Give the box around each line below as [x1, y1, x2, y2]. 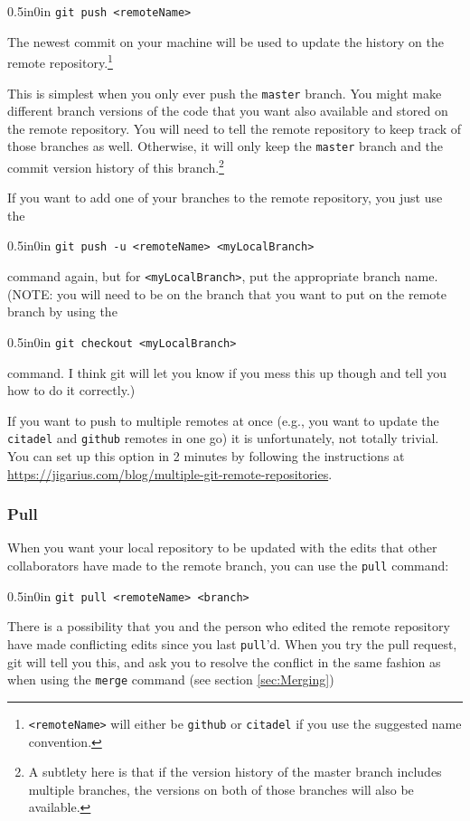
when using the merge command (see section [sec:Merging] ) [7, 670, 334, 689]
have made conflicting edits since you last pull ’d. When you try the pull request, [7, 634, 457, 653]
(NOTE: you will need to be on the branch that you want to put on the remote [7, 284, 446, 303]
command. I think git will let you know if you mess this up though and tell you [7, 363, 446, 382]
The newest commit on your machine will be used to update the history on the [7, 32, 444, 51]
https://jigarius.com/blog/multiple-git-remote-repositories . [7, 464, 333, 483]
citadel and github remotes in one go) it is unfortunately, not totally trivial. [7, 429, 439, 448]
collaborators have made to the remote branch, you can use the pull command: [7, 556, 449, 575]
